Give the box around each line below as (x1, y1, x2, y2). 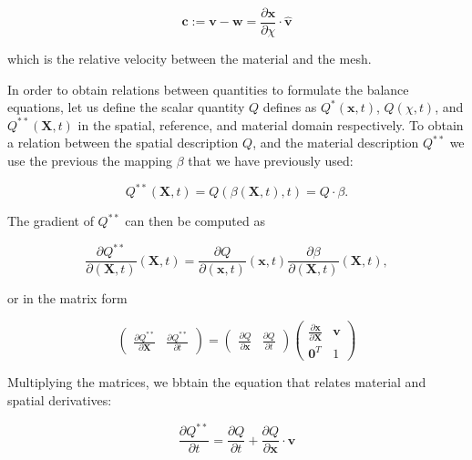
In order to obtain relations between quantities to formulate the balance (7, 79, 409, 98)
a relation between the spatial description (7, 133, 239, 152)
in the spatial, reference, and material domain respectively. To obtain (77, 115, 464, 134)
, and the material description (252, 133, 419, 152)
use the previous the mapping (7, 151, 173, 170)
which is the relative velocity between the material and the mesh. (7, 49, 372, 68)
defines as (262, 97, 317, 117)
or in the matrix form (7, 289, 128, 308)
